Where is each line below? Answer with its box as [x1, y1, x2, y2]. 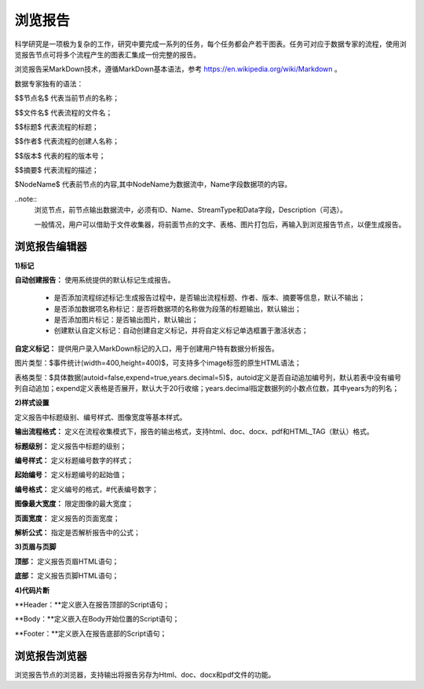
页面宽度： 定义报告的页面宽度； [14, 513, 120, 523]
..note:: [14, 194, 38, 203]
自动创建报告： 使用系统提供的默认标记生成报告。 [14, 275, 175, 284]
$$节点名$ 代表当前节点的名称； [14, 93, 119, 103]
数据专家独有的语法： [14, 78, 84, 88]
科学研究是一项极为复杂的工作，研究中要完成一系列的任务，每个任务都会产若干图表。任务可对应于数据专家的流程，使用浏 [14, 39, 407, 49]
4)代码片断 [14, 585, 50, 595]
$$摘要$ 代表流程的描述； [14, 166, 99, 175]
